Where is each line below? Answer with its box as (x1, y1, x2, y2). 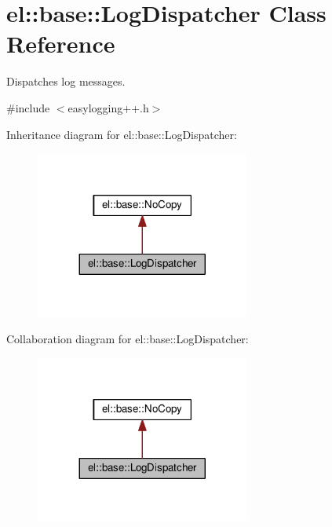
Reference (6, 27, 115, 60)
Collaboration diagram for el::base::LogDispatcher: (6, 330, 249, 346)
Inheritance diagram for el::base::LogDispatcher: (6, 126, 237, 142)
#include (6, 99, 50, 115)
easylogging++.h (67, 99, 149, 115)
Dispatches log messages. (6, 73, 126, 90)
